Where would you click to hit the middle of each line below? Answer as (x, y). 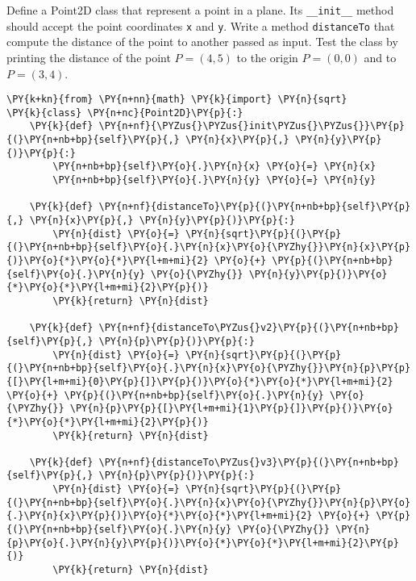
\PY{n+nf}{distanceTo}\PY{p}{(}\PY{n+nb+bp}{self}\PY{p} (255, 207)
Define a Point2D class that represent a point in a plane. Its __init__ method (200, 10)
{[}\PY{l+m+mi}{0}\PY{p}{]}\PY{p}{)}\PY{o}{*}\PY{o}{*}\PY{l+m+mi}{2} (200, 381)
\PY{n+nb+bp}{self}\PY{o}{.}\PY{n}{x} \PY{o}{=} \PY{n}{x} (214, 167)
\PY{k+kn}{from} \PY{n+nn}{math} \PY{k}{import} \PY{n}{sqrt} (177, 100)
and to (380, 57)
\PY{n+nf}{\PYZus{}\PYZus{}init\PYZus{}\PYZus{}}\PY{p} (252, 126)
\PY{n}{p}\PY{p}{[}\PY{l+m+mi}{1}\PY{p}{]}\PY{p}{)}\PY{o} (231, 409)
